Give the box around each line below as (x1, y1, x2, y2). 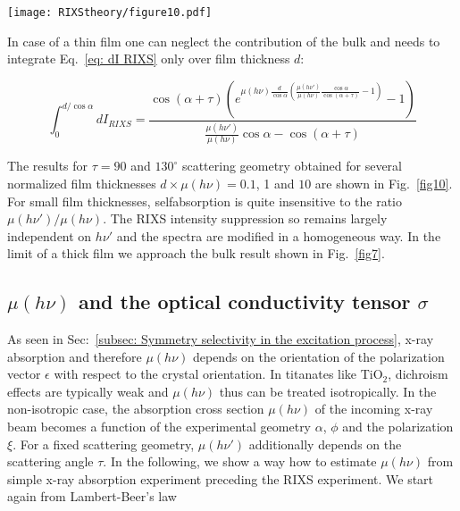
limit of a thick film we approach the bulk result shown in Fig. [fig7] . (7, 244, 385, 263)
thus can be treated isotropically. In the (219, 381, 437, 400)
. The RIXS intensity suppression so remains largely (103, 209, 388, 228)
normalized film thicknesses (7, 173, 156, 192)
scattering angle (7, 452, 94, 471)
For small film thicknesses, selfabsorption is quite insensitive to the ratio (7, 191, 402, 210)
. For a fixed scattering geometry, (13, 434, 195, 453)
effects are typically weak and (7, 381, 169, 400)
